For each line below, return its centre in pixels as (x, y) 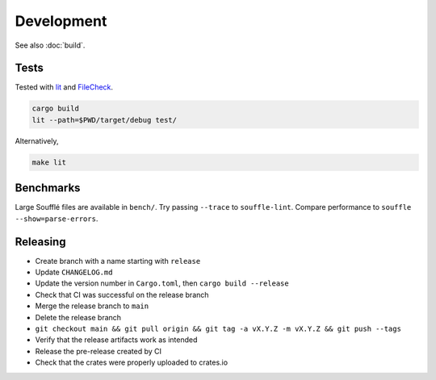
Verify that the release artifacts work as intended (116, 340)
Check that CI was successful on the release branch (122, 294)
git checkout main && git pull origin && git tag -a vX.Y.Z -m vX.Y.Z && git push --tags (218, 328)
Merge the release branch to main (92, 306)
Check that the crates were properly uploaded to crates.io (132, 362)
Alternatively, (37, 140)
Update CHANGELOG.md (74, 272)
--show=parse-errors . (57, 219)
